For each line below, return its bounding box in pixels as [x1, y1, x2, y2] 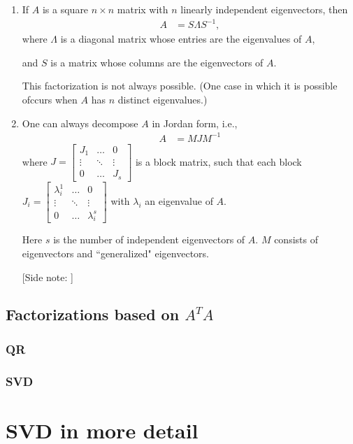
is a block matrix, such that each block [135, 154, 302, 169]
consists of [274, 232, 318, 247]
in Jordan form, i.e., [152, 115, 238, 130]
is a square [42, 2, 89, 16]
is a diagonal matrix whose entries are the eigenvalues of [60, 31, 302, 46]
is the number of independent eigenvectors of [53, 232, 245, 247]
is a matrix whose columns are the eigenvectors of [50, 55, 264, 69]
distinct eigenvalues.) [117, 92, 208, 106]
